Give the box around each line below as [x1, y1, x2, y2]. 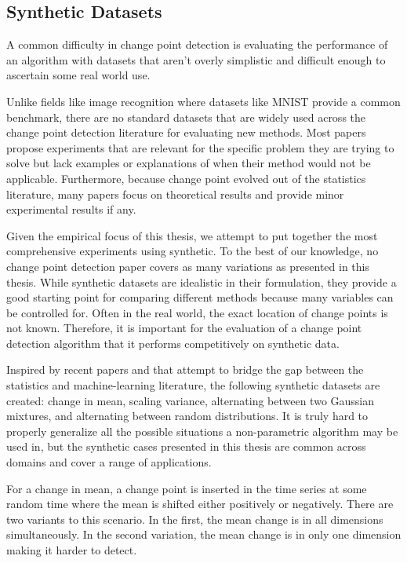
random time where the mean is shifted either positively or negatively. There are [6, 495, 394, 512]
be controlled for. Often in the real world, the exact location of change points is [6, 304, 388, 320]
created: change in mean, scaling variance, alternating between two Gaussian [6, 392, 375, 408]
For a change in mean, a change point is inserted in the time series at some [6, 480, 367, 496]
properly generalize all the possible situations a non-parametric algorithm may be [6, 422, 398, 439]
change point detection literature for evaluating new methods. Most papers [6, 124, 366, 141]
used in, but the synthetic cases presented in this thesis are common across [6, 438, 366, 455]
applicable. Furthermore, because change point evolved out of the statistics [6, 170, 366, 186]
